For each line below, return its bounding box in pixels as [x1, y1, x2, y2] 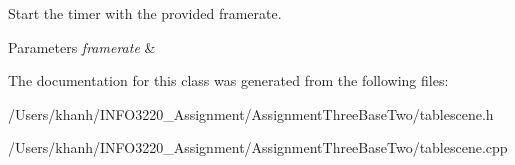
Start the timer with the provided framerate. [8, 3, 282, 23]
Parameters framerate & [8, 36, 156, 57]
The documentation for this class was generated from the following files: [8, 70, 449, 91]
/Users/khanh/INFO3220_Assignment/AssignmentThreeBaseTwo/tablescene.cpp [8, 137, 508, 158]
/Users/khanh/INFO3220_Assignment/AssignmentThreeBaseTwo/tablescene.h [8, 103, 494, 124]
